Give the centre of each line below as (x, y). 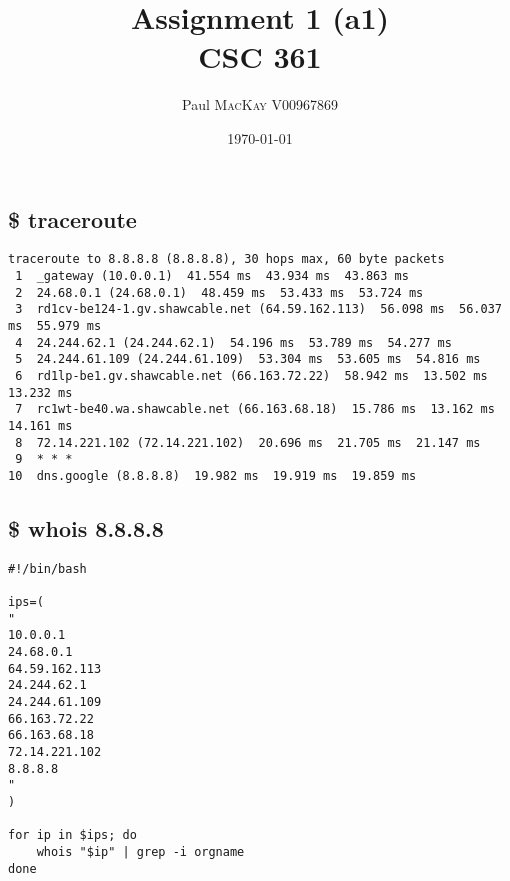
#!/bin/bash (47, 568)
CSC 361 (260, 56)
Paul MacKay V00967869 (260, 104)
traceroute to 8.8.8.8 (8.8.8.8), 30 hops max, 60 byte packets (226, 259)
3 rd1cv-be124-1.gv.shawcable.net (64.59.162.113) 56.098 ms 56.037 (258, 309)
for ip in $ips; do (72, 835)
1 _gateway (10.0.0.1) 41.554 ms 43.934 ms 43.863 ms (212, 275)
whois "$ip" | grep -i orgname (140, 851)
